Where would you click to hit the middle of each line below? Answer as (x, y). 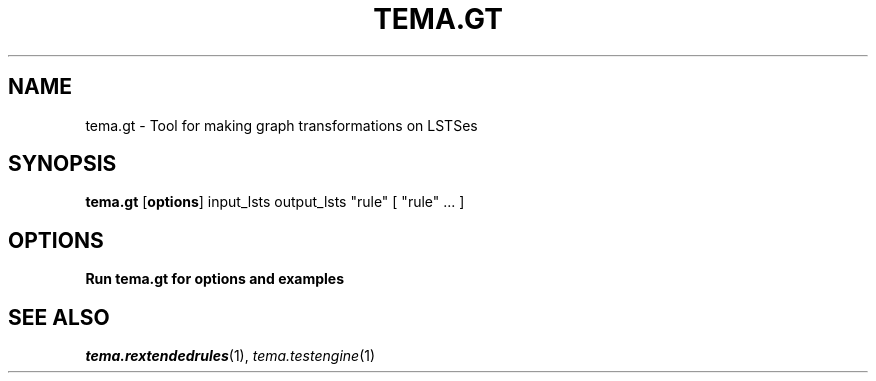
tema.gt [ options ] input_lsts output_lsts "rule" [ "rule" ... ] (275, 202)
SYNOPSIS (62, 164)
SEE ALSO (59, 317)
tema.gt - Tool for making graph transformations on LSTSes (281, 125)
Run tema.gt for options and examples (215, 279)
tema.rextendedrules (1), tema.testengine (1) (230, 356)
